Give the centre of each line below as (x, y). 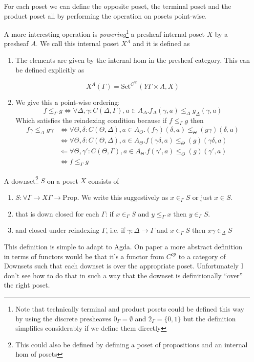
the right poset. (27, 285)
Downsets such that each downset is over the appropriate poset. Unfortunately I (124, 266)
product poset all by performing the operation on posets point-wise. (106, 15)
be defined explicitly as (50, 69)
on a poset (63, 181)
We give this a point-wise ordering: (68, 102)
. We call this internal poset (77, 43)
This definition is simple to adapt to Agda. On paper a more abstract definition (123, 247)
